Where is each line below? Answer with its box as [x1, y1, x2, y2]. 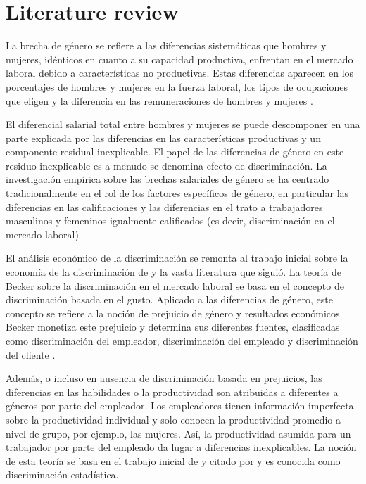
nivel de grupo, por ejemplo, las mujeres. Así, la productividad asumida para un [6, 426, 351, 440]
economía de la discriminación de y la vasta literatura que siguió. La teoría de [6, 265, 341, 279]
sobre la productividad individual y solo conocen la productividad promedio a [6, 412, 341, 426]
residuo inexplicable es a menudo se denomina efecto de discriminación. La [6, 158, 327, 172]
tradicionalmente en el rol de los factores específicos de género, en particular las [6, 186, 349, 200]
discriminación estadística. [6, 467, 119, 482]
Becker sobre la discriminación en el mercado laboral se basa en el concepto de [6, 278, 344, 293]
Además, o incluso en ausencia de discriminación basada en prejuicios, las [6, 371, 322, 386]
